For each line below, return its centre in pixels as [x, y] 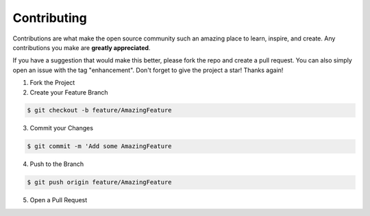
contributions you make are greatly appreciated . [82, 47]
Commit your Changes [62, 128]
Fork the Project [52, 83]
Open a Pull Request [59, 200]
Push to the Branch [57, 164]
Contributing [50, 18]
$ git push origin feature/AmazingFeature [99, 182]
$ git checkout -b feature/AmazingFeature [99, 110]
